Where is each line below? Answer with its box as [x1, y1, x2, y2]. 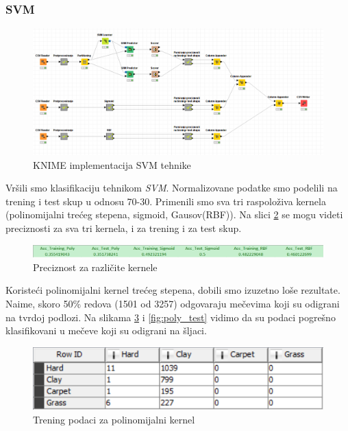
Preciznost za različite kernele [33, 259, 158, 274]
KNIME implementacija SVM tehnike [33, 157, 191, 172]
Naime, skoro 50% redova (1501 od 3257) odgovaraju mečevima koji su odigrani [5, 296, 340, 311]
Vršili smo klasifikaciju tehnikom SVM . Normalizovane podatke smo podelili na [5, 180, 338, 195]
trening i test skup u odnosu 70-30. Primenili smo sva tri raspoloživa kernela [5, 194, 326, 208]
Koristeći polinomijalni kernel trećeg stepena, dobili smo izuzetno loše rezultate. [5, 283, 340, 297]
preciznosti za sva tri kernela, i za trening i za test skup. [5, 221, 242, 235]
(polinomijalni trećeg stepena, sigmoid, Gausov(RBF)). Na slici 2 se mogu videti [5, 207, 343, 222]
